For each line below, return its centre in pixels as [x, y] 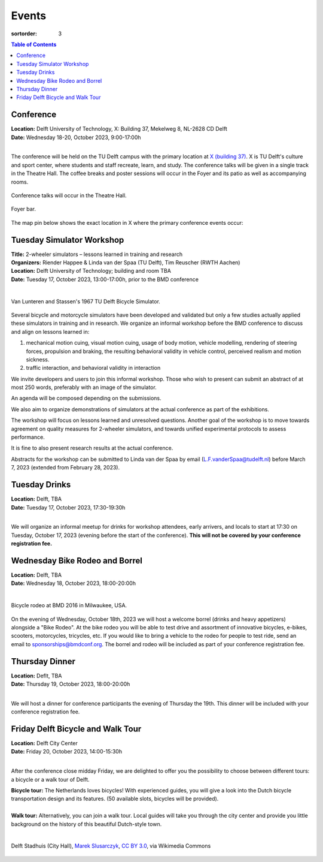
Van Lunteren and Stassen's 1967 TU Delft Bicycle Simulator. [86, 301]
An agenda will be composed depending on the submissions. [86, 398]
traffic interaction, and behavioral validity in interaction [93, 368]
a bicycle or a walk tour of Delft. [50, 779]
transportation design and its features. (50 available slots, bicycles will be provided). [115, 799]
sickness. [38, 359]
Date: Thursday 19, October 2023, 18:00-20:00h [71, 684]
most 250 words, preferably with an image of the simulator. [84, 387]
